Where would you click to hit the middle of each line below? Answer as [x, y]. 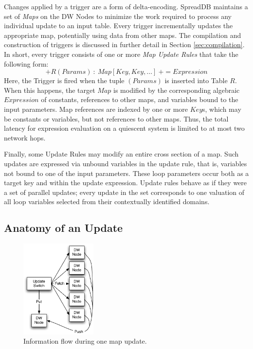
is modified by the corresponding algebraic [177, 90]
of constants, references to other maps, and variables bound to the [140, 99]
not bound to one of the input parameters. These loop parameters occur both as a [126, 173]
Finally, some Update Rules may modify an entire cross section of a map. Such [121, 154]
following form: [26, 63]
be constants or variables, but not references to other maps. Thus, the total [116, 118]
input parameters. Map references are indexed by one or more [96, 109]
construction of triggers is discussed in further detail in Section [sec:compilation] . [124, 44]
